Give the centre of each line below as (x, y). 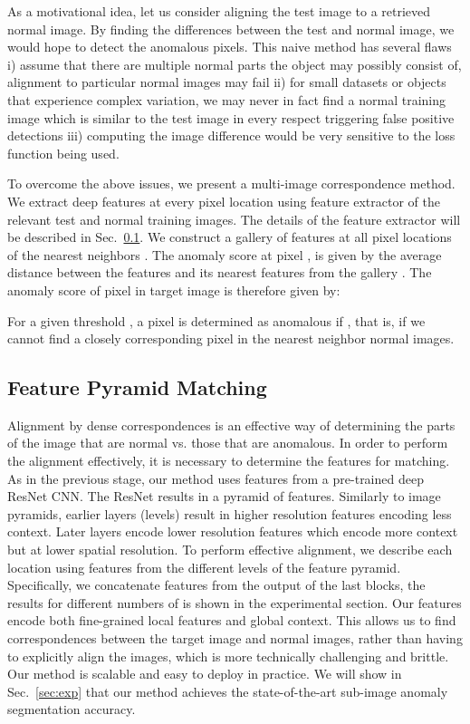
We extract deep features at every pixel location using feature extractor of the (224, 201)
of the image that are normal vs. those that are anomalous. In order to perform (228, 443)
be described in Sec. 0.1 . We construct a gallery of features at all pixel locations (230, 237)
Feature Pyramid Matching (137, 387)
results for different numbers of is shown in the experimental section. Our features (235, 602)
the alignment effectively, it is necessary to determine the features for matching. (229, 461)
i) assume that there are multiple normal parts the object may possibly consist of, (235, 64)
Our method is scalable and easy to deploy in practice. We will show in (205, 674)
